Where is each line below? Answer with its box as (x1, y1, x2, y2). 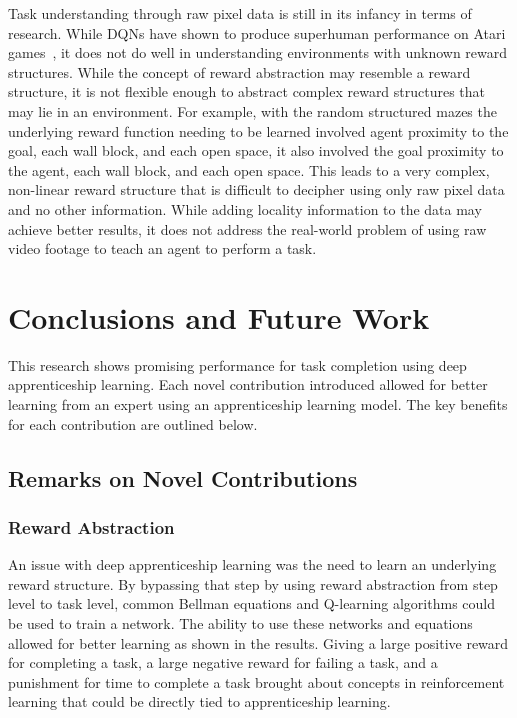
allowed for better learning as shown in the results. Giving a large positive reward (8, 632, 509, 653)
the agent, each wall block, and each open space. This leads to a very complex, (8, 159, 490, 180)
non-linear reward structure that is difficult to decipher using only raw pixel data (8, 179, 505, 200)
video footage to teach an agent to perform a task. (8, 238, 317, 259)
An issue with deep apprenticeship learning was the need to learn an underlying (8, 554, 497, 575)
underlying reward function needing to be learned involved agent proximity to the (8, 120, 509, 141)
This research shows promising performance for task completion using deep (8, 354, 467, 375)
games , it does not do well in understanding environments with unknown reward (8, 42, 508, 63)
